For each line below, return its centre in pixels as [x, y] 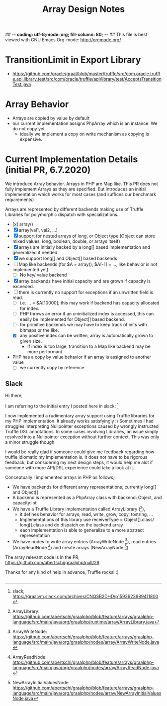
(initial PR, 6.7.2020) [48, 170]
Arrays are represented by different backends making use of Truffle [74, 209]
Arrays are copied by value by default [51, 118]
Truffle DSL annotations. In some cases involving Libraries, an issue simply [82, 431]
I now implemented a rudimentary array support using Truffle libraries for [80, 415]
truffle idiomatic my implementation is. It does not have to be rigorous [76, 457]
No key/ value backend [43, 275]
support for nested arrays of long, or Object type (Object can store [87, 236]
